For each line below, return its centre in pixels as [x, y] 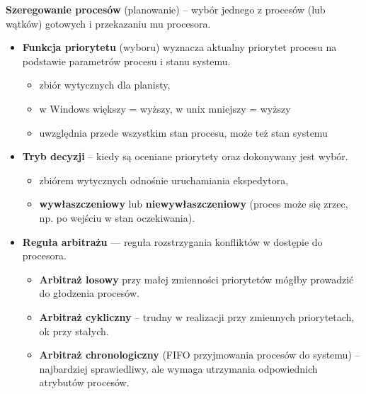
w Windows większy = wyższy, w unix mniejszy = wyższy [165, 108]
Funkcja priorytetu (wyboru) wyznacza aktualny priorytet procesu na [179, 47]
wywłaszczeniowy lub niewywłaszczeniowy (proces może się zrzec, [194, 204]
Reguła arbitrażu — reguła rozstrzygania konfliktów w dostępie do [172, 241]
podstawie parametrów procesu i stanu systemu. [126, 61]
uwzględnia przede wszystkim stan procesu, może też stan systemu [183, 132]
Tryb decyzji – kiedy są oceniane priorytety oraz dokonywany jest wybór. [185, 156]
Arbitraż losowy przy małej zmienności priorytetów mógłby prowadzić [196, 279]
